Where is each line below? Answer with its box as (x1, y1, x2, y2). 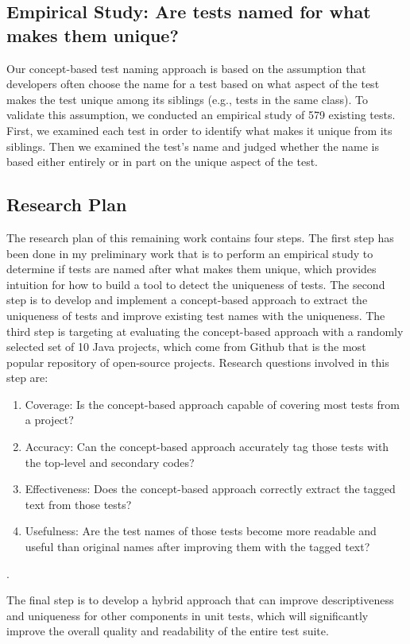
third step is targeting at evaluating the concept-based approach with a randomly (6, 322, 404, 339)
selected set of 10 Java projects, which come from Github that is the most (6, 338, 366, 355)
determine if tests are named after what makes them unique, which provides (6, 260, 377, 277)
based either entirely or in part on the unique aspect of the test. (6, 153, 318, 170)
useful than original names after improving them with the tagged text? (25, 538, 370, 555)
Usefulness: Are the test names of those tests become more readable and (25, 523, 377, 539)
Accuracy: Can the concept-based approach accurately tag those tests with (25, 438, 389, 455)
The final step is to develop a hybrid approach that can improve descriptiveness (6, 592, 394, 608)
